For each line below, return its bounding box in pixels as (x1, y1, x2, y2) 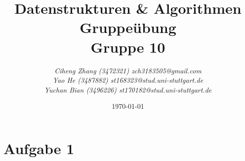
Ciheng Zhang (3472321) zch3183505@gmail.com (54, 65, 202, 75)
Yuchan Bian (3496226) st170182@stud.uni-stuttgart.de (44, 84, 212, 95)
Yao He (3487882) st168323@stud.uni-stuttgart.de (52, 75, 204, 85)
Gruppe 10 (90, 36, 165, 57)
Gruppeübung (80, 17, 176, 37)
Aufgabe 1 (3, 138, 75, 158)
